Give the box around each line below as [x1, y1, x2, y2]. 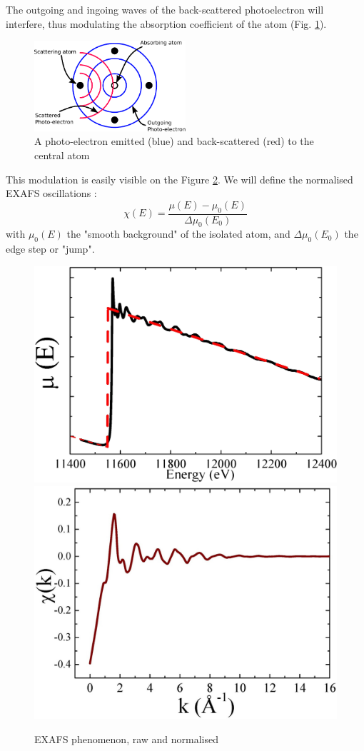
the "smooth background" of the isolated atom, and [66, 226, 290, 241]
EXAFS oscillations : [6, 186, 97, 201]
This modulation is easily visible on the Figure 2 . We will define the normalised [6, 171, 353, 186]
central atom [34, 148, 90, 162]
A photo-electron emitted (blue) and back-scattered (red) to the [34, 133, 314, 148]
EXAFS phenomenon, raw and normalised [34, 731, 219, 746]
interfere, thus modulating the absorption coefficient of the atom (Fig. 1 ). [6, 16, 327, 31]
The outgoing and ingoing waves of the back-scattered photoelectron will [6, 2, 324, 16]
